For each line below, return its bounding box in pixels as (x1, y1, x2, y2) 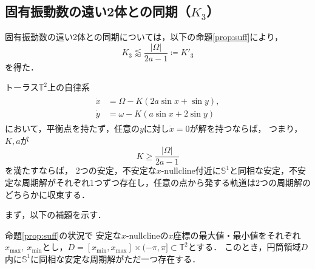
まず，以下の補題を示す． (5, 208, 106, 221)
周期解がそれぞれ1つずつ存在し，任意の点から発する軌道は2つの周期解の (21, 175, 311, 188)
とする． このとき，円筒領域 (188, 240, 301, 253)
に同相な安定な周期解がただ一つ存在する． (30, 252, 201, 265)
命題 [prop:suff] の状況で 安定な (5, 228, 121, 241)
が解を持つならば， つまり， (189, 122, 303, 135)
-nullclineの (126, 228, 169, 241)
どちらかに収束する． (5, 188, 90, 200)
